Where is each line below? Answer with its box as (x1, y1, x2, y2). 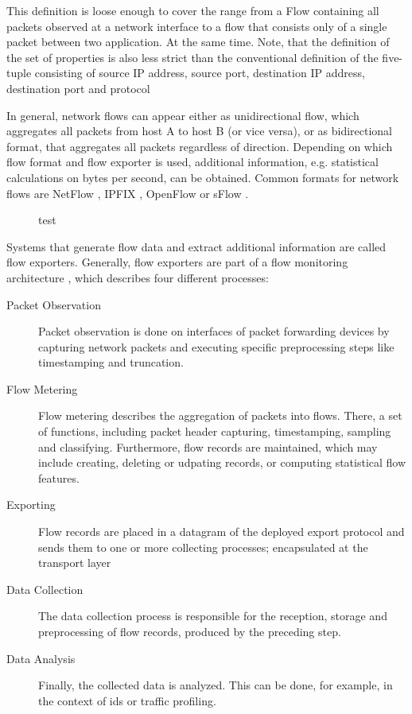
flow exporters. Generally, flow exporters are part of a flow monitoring (6, 254, 348, 270)
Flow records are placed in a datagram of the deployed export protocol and (38, 523, 405, 540)
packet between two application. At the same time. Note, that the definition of (6, 33, 390, 50)
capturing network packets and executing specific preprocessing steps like (38, 338, 395, 355)
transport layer (38, 554, 111, 571)
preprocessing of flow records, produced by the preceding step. (38, 623, 341, 639)
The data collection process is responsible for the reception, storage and (38, 607, 387, 624)
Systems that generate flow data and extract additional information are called (6, 238, 387, 254)
